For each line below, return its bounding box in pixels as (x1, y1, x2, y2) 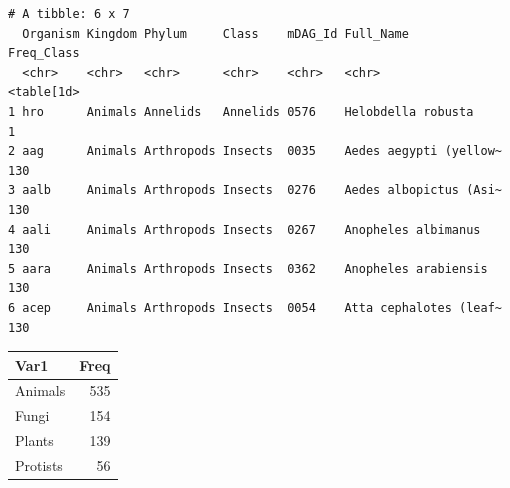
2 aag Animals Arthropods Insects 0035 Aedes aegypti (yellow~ (8, 144, 502, 159)
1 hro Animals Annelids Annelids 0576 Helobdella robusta (8, 104, 474, 119)
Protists (15, 454, 63, 475)
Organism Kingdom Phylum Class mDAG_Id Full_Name (22, 26, 409, 41)
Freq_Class (8, 46, 80, 61)
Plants (15, 430, 54, 451)
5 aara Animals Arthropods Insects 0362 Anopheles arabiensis (8, 261, 488, 276)
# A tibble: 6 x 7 (8, 7, 130, 21)
